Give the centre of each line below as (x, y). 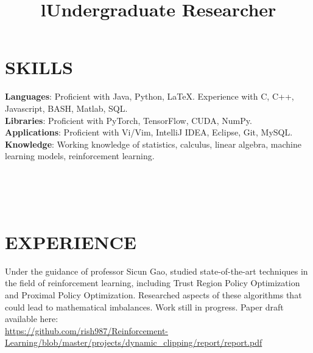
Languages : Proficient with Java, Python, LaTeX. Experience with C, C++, (149, 96)
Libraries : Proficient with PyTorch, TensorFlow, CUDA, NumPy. (128, 120)
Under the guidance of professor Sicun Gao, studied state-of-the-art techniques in (156, 271)
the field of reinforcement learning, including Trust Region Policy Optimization (153, 283)
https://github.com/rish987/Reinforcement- (87, 330)
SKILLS (39, 67)
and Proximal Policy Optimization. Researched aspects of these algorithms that (153, 294)
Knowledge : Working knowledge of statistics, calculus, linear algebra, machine (153, 144)
